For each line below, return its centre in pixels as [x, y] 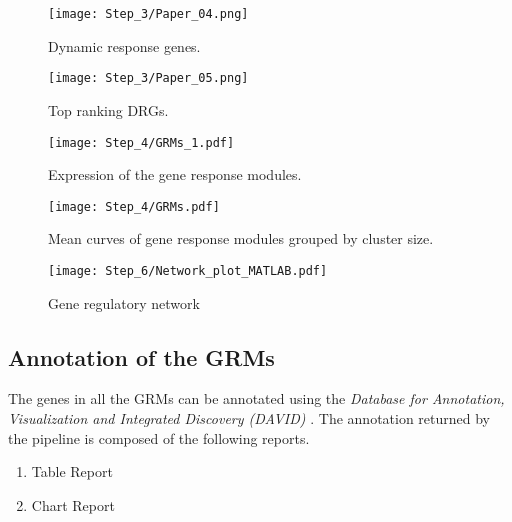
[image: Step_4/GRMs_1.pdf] [141, 142]
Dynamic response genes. [124, 45]
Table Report [72, 471]
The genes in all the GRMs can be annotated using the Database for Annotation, [256, 398]
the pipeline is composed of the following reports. [159, 437]
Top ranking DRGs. [108, 109]
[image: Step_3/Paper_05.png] [148, 78]
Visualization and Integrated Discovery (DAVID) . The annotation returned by [249, 418]
